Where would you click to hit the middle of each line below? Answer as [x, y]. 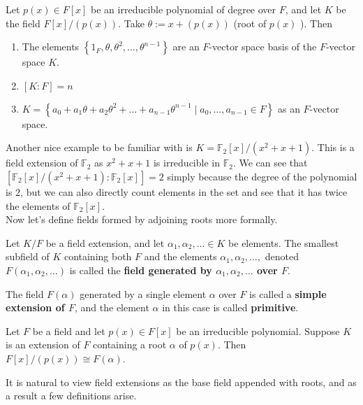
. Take [131, 23]
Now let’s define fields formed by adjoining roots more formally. [142, 219]
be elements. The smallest [284, 242]
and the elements [180, 256]
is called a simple [288, 293]
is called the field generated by [141, 270]
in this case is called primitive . [230, 307]
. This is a [333, 147]
